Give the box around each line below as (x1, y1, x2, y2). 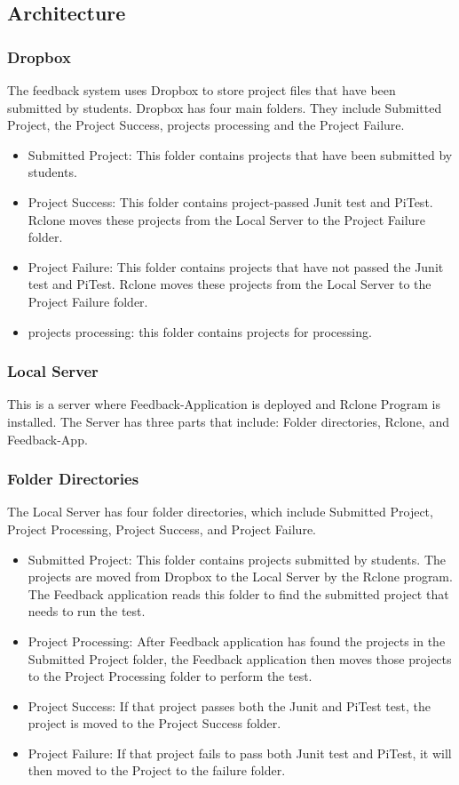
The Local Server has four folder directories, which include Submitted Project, (7, 502, 433, 521)
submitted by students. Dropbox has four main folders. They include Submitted (7, 98, 442, 116)
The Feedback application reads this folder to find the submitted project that (28, 584, 449, 603)
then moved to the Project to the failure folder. (28, 761, 286, 780)
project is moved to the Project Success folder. (28, 714, 281, 733)
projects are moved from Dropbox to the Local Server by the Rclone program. (28, 567, 453, 586)
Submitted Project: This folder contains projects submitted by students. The (28, 549, 446, 568)
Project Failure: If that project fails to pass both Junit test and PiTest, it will (28, 743, 452, 762)
